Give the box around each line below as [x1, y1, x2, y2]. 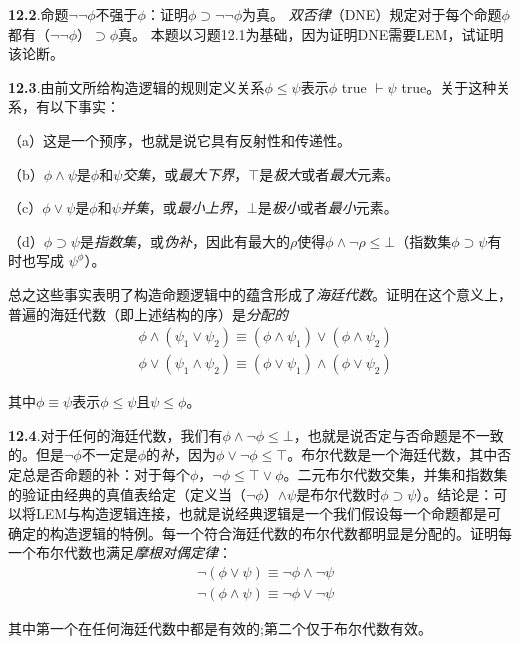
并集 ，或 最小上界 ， [120, 197, 247, 218]
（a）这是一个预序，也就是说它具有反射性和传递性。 [8, 129, 351, 150]
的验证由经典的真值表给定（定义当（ [8, 483, 246, 504]
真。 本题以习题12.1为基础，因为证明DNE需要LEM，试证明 [118, 23, 504, 44]
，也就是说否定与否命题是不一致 [293, 424, 504, 445]
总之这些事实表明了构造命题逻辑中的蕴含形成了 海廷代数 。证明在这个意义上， [8, 283, 512, 304]
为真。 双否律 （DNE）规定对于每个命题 [242, 4, 502, 24]
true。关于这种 [401, 76, 497, 97]
